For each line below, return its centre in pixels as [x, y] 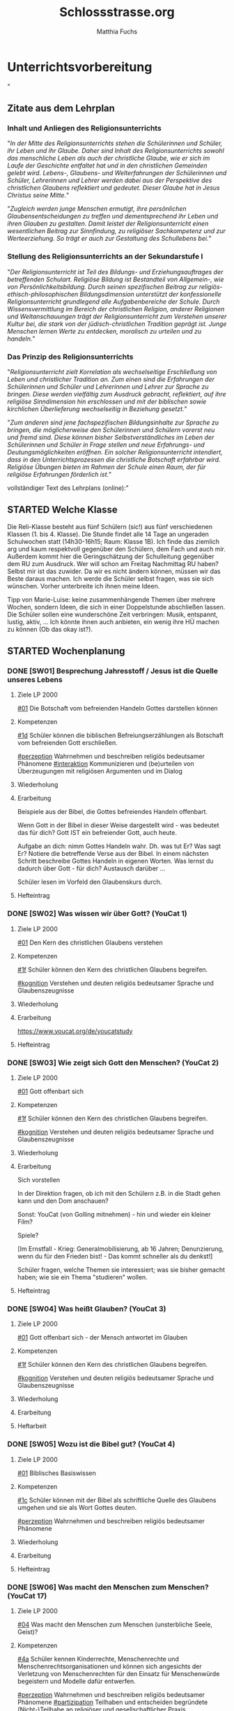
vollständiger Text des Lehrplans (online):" [68, 488]
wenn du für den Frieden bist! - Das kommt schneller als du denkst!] [115, 1257]
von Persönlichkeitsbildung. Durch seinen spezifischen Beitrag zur [102, 286]
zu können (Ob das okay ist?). [50, 629]
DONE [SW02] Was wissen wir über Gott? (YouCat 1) [97, 914]
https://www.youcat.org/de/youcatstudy [75, 1031]
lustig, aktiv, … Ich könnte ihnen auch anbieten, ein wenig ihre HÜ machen [113, 621]
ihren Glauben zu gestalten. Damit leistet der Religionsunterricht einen [108, 223]
